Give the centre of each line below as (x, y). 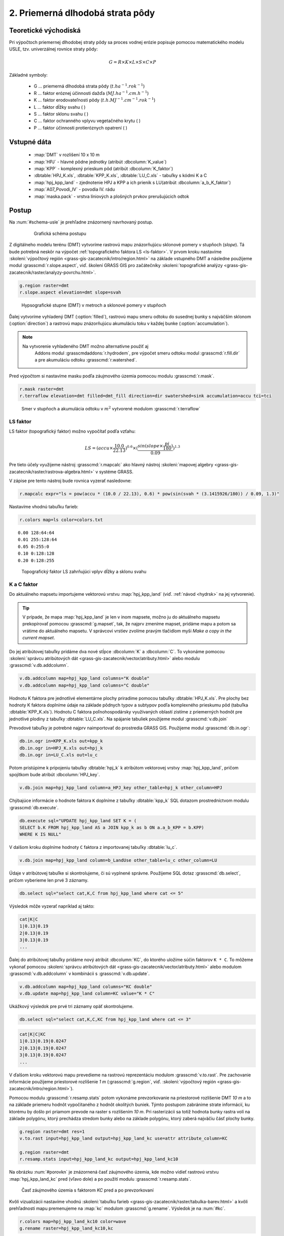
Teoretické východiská (45, 30)
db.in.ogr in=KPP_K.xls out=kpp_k (61, 741)
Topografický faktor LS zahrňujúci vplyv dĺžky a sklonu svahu (84, 572)
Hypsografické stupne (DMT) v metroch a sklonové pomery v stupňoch (94, 305)
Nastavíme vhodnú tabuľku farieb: (44, 507)
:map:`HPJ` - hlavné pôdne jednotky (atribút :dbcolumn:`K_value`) (100, 162)
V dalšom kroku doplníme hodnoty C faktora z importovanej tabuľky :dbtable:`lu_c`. (93, 847)
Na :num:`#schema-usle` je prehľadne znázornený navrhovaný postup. (81, 222)
